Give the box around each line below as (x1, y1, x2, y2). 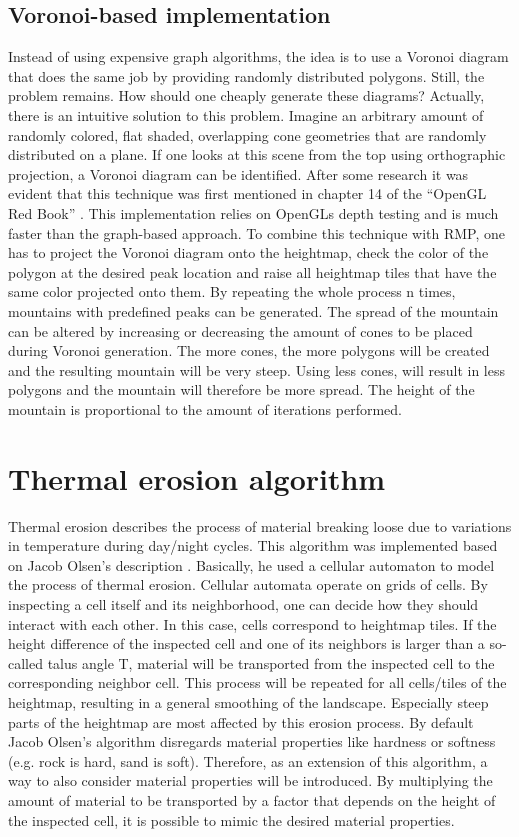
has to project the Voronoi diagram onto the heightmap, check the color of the (8, 242, 489, 263)
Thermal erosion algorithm (8, 457, 386, 498)
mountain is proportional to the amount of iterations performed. (8, 398, 402, 419)
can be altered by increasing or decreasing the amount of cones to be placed (8, 320, 473, 341)
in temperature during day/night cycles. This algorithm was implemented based (8, 535, 498, 556)
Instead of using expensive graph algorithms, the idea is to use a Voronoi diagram (8, 46, 509, 67)
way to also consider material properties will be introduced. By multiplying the (8, 770, 493, 791)
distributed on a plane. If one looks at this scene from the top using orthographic (8, 144, 506, 165)
